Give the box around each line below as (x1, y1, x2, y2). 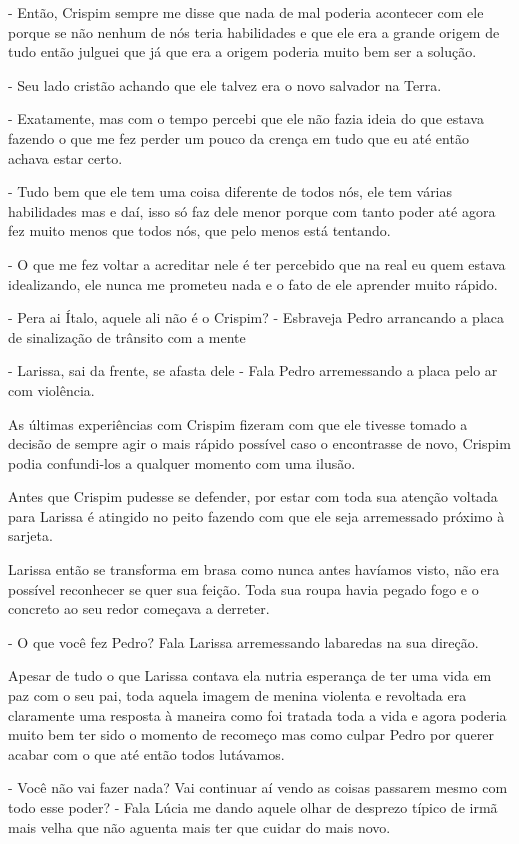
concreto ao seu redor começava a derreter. (8, 598, 270, 619)
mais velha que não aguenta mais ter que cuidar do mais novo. (8, 816, 391, 837)
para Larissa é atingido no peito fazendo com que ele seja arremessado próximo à (8, 505, 505, 526)
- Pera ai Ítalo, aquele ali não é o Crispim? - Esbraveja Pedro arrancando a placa (8, 307, 505, 328)
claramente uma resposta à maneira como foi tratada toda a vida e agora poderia (8, 704, 507, 725)
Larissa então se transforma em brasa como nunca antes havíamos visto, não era (8, 559, 500, 580)
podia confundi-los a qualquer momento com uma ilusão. (8, 452, 356, 473)
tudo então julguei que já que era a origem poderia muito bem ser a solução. (8, 41, 477, 62)
